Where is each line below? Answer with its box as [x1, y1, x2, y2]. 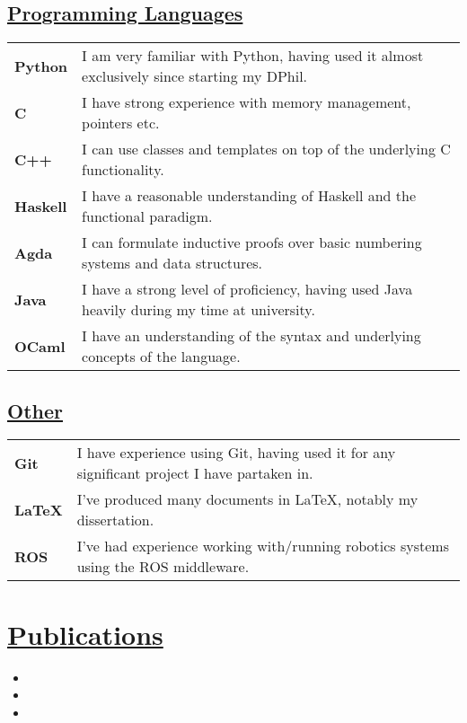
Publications [7, 615, 163, 652]
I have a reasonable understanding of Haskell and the [82, 185, 417, 207]
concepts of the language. [82, 346, 241, 367]
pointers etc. [82, 112, 160, 134]
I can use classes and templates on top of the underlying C [82, 138, 451, 160]
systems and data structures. [82, 252, 263, 274]
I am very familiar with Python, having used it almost [82, 45, 424, 66]
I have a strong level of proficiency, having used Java [82, 278, 413, 300]
